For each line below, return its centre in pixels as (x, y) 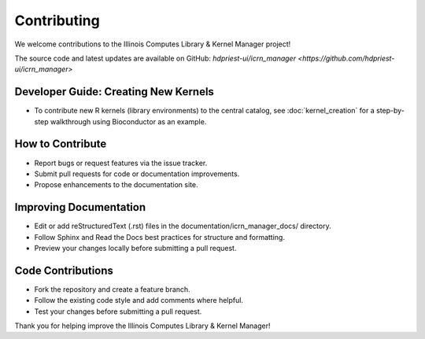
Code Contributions (64, 270)
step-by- (391, 111)
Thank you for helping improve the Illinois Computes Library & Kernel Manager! (142, 326)
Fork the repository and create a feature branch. (112, 289)
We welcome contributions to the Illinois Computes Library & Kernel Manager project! (153, 44)
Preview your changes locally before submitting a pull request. (135, 248)
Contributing (57, 20)
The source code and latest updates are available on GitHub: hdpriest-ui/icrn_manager (155, 58)
